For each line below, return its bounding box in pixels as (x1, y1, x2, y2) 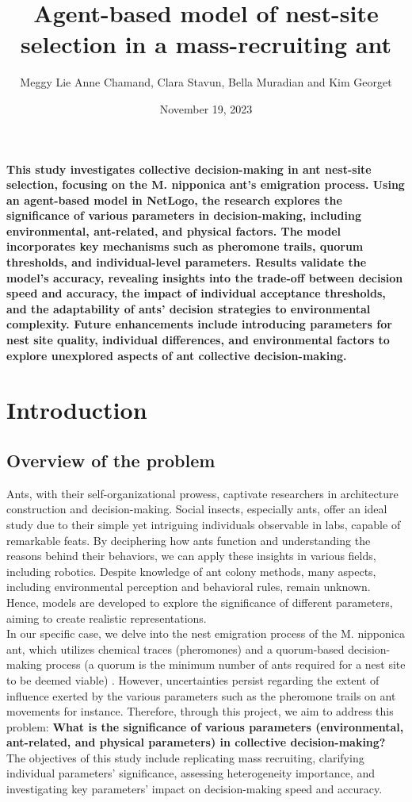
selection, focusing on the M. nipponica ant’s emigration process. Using (6, 176, 405, 193)
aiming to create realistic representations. (6, 609, 207, 626)
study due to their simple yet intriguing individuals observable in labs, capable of (6, 516, 401, 532)
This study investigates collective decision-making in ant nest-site (6, 160, 372, 177)
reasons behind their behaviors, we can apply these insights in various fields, (6, 547, 376, 564)
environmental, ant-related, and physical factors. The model (6, 222, 341, 239)
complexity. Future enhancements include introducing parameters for (6, 316, 392, 332)
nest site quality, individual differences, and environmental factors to (6, 332, 390, 348)
